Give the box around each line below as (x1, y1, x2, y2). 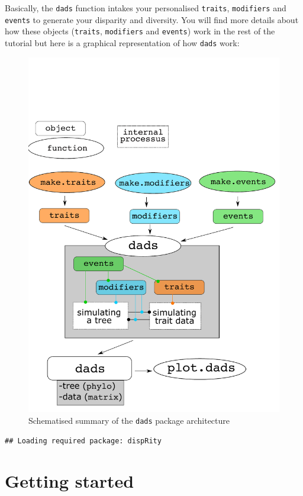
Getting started (5, 469, 134, 493)
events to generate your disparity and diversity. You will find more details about (5, 13, 299, 25)
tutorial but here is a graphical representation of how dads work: (5, 36, 240, 49)
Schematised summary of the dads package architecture (28, 414, 230, 426)
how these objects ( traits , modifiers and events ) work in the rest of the (5, 25, 275, 37)
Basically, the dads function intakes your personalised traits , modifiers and (5, 2, 286, 14)
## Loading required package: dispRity (5, 436, 162, 445)
